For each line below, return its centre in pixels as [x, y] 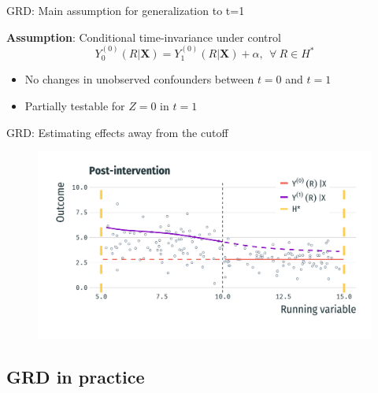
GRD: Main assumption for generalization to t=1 [126, 10]
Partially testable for [75, 106]
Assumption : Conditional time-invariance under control [144, 37]
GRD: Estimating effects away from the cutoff [117, 132]
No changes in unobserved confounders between [139, 79]
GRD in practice [76, 377]
